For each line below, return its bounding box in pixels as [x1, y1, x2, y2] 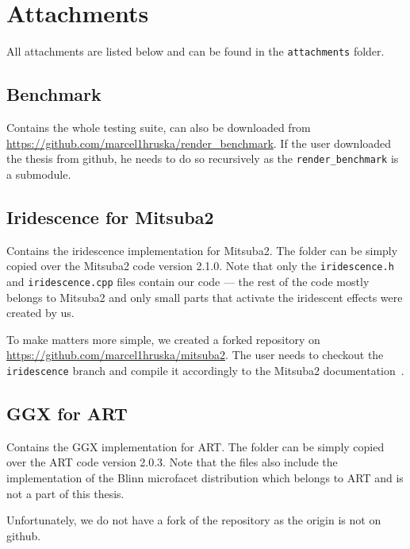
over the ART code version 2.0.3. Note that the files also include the [6, 454, 338, 470]
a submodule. [6, 165, 71, 182]
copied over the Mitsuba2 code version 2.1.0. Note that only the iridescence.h [6, 257, 394, 274]
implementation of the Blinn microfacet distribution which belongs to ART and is [6, 469, 404, 485]
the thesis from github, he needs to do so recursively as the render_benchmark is [6, 150, 399, 167]
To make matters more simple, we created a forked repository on [6, 331, 320, 347]
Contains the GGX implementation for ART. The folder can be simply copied [6, 438, 385, 454]
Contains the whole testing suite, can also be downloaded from [6, 118, 311, 135]
